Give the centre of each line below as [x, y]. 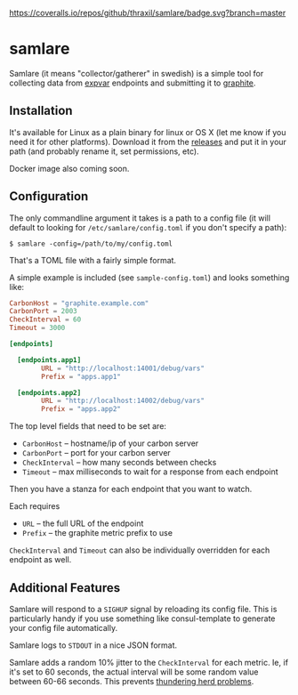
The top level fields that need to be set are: [88, 426]
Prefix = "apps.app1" [81, 376]
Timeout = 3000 [37, 328]
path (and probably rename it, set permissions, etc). [104, 151]
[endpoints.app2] [49, 392]
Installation [41, 111]
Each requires [35, 506]
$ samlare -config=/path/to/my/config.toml [91, 244]
